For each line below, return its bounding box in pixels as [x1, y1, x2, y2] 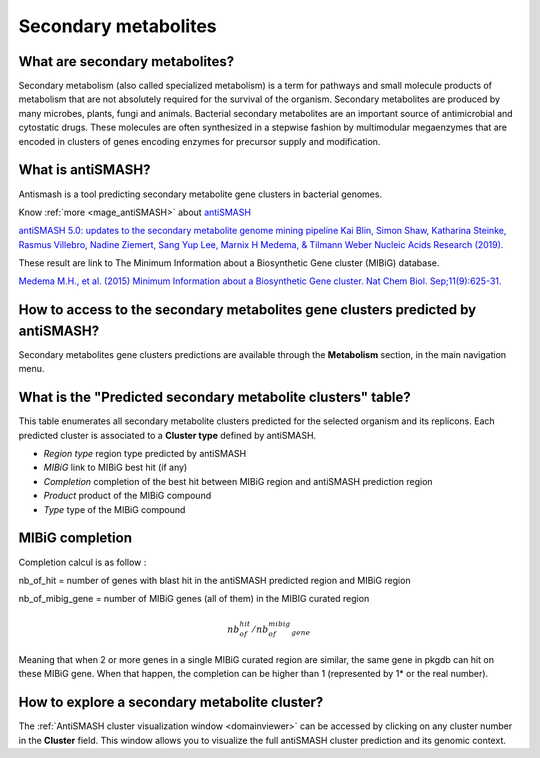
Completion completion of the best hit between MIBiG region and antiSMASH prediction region [43, 475, 434, 487]
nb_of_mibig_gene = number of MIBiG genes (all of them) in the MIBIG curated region [18, 593, 370, 605]
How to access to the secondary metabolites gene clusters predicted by [18, 301, 477, 319]
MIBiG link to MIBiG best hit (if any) [43, 461, 188, 474]
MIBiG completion [18, 530, 132, 547]
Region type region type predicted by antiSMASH [43, 448, 247, 460]
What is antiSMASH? [18, 161, 151, 179]
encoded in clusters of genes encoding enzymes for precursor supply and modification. [18, 135, 381, 147]
